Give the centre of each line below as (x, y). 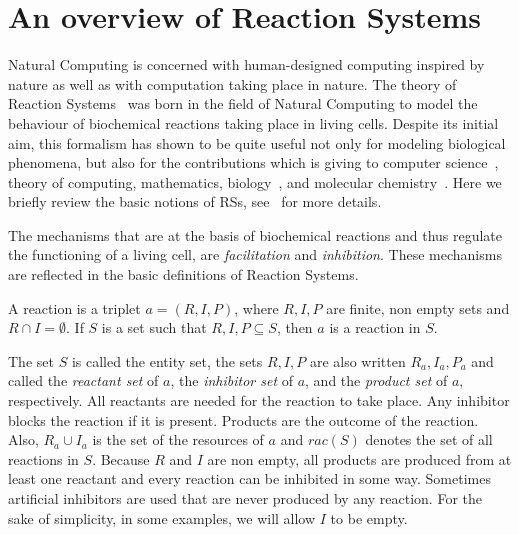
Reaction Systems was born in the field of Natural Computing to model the (243, 103)
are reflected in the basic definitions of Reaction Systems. (183, 274)
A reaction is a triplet (74, 307)
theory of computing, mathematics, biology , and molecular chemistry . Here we (255, 181)
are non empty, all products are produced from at (359, 458)
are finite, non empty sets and (418, 307)
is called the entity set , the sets (167, 360)
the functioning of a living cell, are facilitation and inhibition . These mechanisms (255, 254)
